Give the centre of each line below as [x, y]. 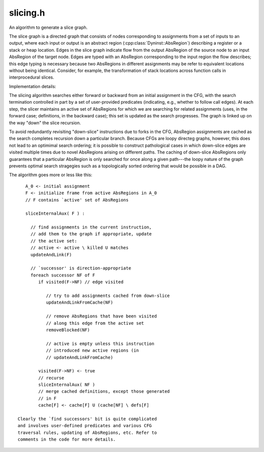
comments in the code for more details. [67, 440]
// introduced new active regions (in [92, 350]
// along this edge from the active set [95, 323]
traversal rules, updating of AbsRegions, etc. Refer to [88, 432]
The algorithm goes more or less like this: [51, 175]
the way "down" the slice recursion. [45, 123]
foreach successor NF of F [63, 275]
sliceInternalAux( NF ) [67, 385]
